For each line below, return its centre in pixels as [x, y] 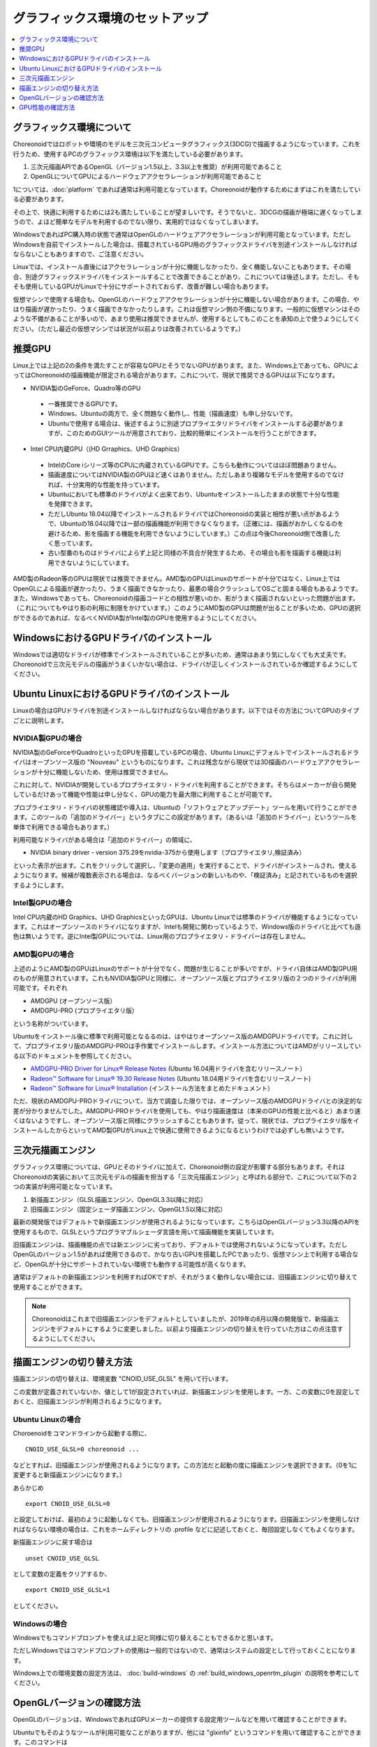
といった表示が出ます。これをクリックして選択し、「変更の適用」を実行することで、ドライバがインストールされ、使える [185, 865]
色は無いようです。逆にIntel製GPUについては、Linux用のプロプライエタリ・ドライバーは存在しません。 [161, 936]
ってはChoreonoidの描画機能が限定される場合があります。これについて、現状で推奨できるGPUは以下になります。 [176, 375]
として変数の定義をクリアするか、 [62, 1574]
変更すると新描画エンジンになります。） [69, 1475]
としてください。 [37, 1605]
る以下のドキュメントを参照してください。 [74, 1056]
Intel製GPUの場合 [43, 903]
